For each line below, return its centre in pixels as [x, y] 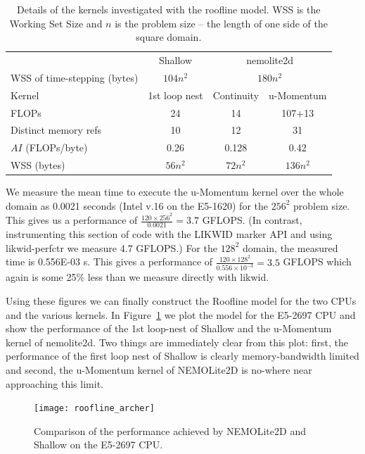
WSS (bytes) [38, 165]
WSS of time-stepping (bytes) [75, 77]
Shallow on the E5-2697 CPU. [98, 444]
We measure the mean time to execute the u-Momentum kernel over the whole [175, 192]
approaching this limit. [55, 383]
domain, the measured [290, 247]
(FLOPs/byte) [57, 147]
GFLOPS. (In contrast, [252, 220]
